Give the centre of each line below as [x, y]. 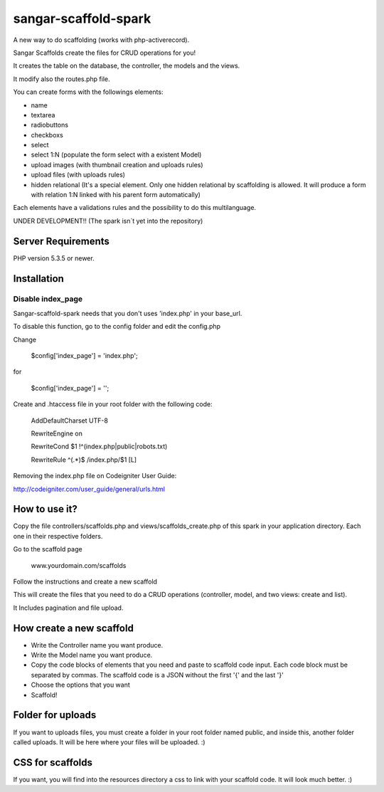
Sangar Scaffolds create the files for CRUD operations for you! [104, 53]
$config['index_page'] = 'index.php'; [84, 356]
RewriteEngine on [57, 433]
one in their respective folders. [58, 536]
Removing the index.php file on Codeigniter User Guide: [95, 476]
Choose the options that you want [81, 685]
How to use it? [45, 509]
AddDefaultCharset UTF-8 [69, 421]
